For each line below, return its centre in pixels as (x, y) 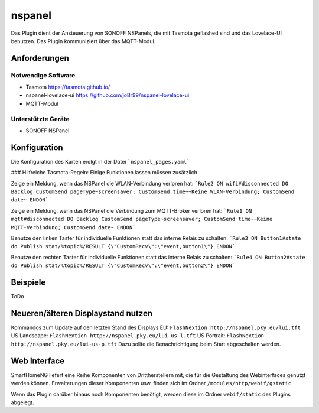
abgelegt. (22, 402)
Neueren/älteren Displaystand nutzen (82, 313)
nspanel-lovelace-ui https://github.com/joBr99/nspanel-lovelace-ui (108, 95)
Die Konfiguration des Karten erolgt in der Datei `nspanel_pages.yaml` (100, 161)
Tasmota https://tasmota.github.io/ (68, 87)
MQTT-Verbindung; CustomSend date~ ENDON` (73, 227)
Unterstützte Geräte (40, 119)
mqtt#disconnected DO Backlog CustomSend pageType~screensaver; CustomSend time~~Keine (142, 219)
